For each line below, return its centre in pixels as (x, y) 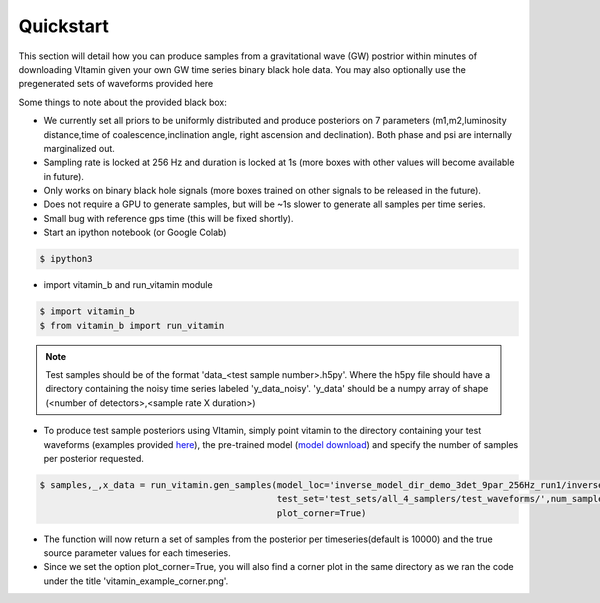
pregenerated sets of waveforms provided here (116, 84)
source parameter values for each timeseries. (137, 553)
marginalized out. (79, 148)
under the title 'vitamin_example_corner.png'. (136, 581)
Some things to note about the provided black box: (122, 102)
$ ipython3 (66, 259)
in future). (64, 176)
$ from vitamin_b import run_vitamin (132, 325)
